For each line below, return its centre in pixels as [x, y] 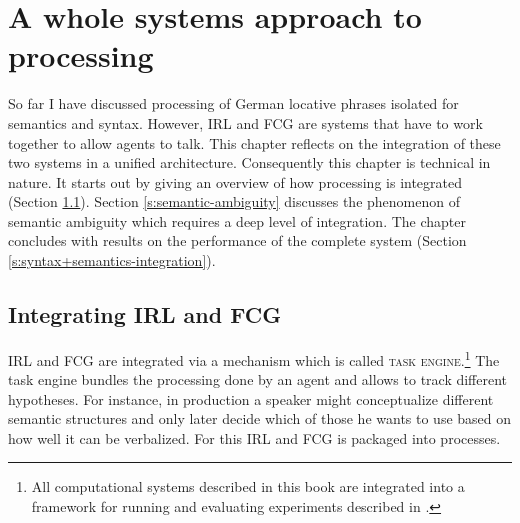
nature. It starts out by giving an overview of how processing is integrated [235, 181]
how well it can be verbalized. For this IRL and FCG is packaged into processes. [254, 437]
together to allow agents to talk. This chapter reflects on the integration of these [254, 142]
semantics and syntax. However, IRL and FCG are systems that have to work [245, 122]
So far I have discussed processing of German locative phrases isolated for [233, 103]
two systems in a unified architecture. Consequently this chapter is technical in [249, 162]
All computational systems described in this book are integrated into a [248, 486]
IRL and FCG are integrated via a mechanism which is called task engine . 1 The [254, 358]
